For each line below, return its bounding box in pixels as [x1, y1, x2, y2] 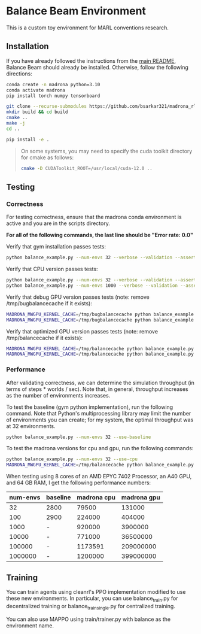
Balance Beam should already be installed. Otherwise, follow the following [6, 63, 188, 71]
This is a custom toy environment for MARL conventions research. [6, 24, 169, 31]
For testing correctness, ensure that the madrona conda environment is [6, 214, 182, 221]
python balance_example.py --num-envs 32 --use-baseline [6, 434, 151, 440]
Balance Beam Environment [6, 4, 147, 18]
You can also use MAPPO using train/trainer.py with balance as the [6, 615, 171, 623]
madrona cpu [77, 493, 115, 502]
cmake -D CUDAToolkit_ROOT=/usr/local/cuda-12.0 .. [20, 165, 153, 171]
